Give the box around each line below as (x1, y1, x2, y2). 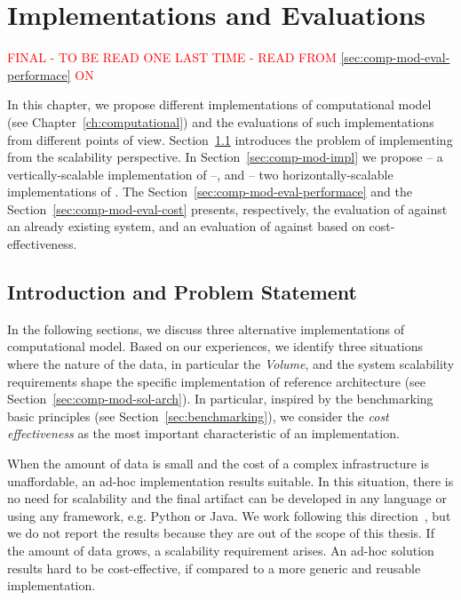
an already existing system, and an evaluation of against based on (7, 217, 365, 236)
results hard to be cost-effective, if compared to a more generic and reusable (7, 558, 421, 577)
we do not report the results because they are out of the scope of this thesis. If (7, 524, 434, 542)
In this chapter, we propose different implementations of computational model (7, 95, 432, 114)
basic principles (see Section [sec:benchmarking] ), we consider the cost (7, 406, 389, 425)
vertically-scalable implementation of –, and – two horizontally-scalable (7, 164, 393, 183)
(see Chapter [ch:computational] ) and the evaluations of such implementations (7, 112, 434, 131)
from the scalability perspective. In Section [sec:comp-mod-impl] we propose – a (7, 148, 443, 166)
